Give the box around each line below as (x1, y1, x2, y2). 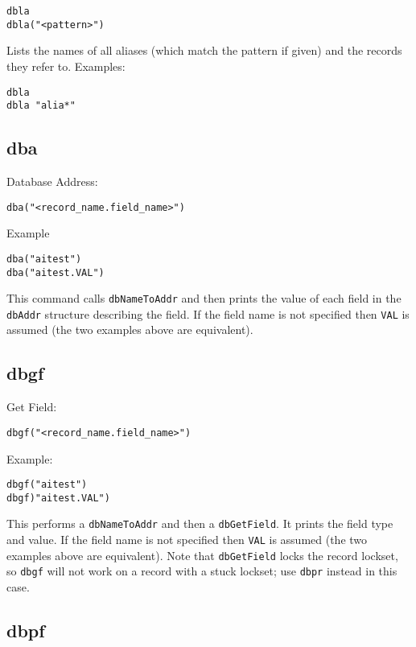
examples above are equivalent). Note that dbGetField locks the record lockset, (6, 546, 398, 563)
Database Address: (6, 173, 98, 190)
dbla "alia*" (6, 100, 76, 112)
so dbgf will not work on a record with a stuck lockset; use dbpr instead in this (6, 563, 397, 579)
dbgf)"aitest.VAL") (6, 492, 110, 504)
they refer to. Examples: (6, 57, 126, 74)
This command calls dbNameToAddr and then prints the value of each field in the (6, 290, 402, 307)
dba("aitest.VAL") (6, 266, 105, 278)
